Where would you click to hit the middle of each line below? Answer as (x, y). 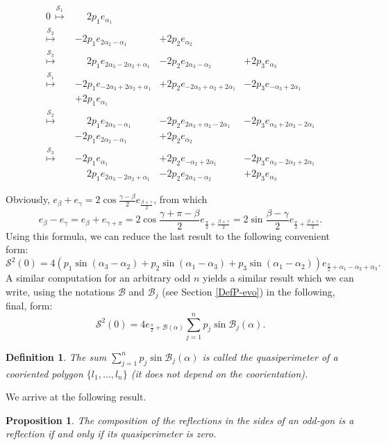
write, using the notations (60, 291)
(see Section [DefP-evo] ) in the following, (249, 291)
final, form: (29, 306)
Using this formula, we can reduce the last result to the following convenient (168, 235)
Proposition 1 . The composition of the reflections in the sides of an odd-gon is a (180, 420)
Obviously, (28, 199)
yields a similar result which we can (278, 278)
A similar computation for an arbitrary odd (98, 278)
